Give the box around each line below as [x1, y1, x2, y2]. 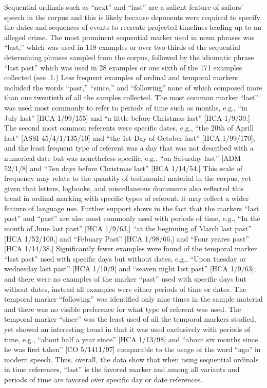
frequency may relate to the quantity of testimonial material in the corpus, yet [4, 173, 251, 183]
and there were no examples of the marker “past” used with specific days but [4, 273, 246, 284]
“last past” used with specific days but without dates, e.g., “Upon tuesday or [4, 253, 246, 264]
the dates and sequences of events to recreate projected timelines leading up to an [4, 22, 261, 32]
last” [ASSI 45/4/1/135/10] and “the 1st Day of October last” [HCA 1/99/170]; [4, 132, 255, 143]
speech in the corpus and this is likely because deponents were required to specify [4, 11, 260, 22]
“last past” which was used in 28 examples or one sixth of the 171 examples [4, 62, 242, 72]
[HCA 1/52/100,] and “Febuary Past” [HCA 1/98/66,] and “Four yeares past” [4, 233, 249, 244]
